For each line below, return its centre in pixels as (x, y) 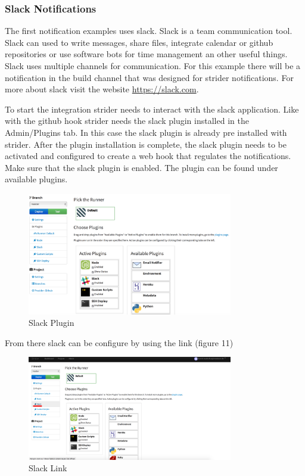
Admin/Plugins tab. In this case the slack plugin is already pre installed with (146, 132)
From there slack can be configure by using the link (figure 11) (119, 342)
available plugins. (36, 179)
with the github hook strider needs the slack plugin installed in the (127, 121)
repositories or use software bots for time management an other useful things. (146, 54)
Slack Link (48, 468)
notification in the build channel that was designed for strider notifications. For (149, 77)
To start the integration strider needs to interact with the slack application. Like (152, 109)
